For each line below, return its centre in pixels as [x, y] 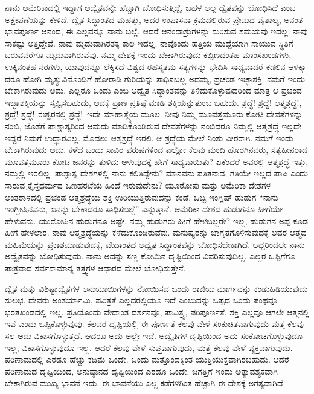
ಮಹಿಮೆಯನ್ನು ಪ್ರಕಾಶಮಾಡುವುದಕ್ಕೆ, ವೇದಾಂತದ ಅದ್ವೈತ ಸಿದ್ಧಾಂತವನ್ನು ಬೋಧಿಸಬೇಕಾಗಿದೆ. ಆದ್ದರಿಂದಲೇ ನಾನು [155, 244]
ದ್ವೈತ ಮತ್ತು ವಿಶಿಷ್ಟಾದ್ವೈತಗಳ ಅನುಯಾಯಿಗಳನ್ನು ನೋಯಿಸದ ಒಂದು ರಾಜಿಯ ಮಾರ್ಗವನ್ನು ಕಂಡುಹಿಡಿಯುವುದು [156, 288]
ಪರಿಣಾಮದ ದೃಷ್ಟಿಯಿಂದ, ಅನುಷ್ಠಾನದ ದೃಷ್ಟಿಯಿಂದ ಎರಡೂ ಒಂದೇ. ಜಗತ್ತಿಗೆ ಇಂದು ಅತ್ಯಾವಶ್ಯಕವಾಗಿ [141, 371]
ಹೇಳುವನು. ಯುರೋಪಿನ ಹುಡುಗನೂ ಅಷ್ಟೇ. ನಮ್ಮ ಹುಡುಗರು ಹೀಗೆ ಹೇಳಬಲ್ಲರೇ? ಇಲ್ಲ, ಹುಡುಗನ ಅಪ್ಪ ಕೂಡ [156, 220]
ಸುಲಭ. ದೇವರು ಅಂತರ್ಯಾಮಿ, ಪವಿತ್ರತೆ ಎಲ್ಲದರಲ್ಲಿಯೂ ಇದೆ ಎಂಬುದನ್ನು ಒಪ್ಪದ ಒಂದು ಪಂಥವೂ [141, 300]
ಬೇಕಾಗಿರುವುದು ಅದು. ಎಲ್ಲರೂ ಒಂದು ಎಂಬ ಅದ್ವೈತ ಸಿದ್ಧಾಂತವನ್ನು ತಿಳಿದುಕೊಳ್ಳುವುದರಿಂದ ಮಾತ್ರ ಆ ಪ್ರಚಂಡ [153, 90]
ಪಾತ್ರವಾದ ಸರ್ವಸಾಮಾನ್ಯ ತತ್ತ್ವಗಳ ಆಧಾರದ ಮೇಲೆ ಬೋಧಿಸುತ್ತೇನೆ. [95, 268]
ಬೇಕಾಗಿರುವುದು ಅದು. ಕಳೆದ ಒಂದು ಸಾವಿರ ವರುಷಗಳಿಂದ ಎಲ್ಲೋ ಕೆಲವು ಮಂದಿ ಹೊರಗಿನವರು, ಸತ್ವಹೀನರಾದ [156, 150]
